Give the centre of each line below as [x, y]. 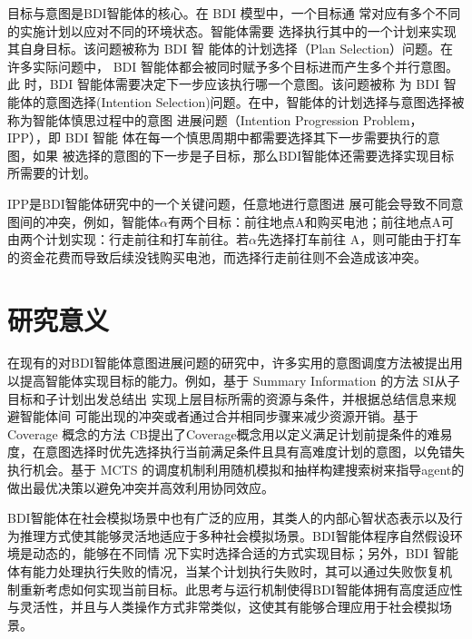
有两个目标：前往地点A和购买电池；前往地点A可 [310, 221]
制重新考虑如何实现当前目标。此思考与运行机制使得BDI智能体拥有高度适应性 [235, 589]
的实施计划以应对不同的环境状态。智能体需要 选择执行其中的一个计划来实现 [232, 30]
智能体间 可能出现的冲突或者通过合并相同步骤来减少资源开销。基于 [219, 416]
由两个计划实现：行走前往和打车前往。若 [128, 239]
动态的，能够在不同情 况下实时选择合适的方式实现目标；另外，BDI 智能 [245, 553]
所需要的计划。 [52, 173]
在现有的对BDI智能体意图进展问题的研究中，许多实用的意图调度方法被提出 [229, 363]
